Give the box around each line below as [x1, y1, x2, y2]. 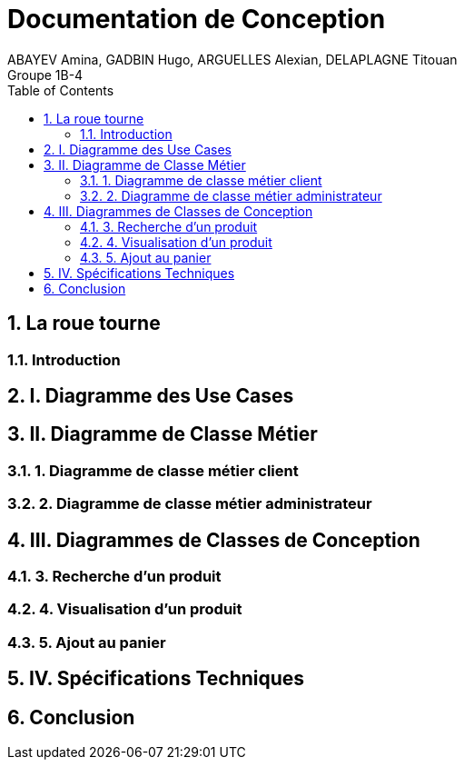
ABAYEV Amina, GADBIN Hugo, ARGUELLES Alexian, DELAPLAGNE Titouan [7, 51, 458, 67]
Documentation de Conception [7, 4, 386, 35]
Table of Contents [7, 82, 114, 98]
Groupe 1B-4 [7, 66, 84, 83]
